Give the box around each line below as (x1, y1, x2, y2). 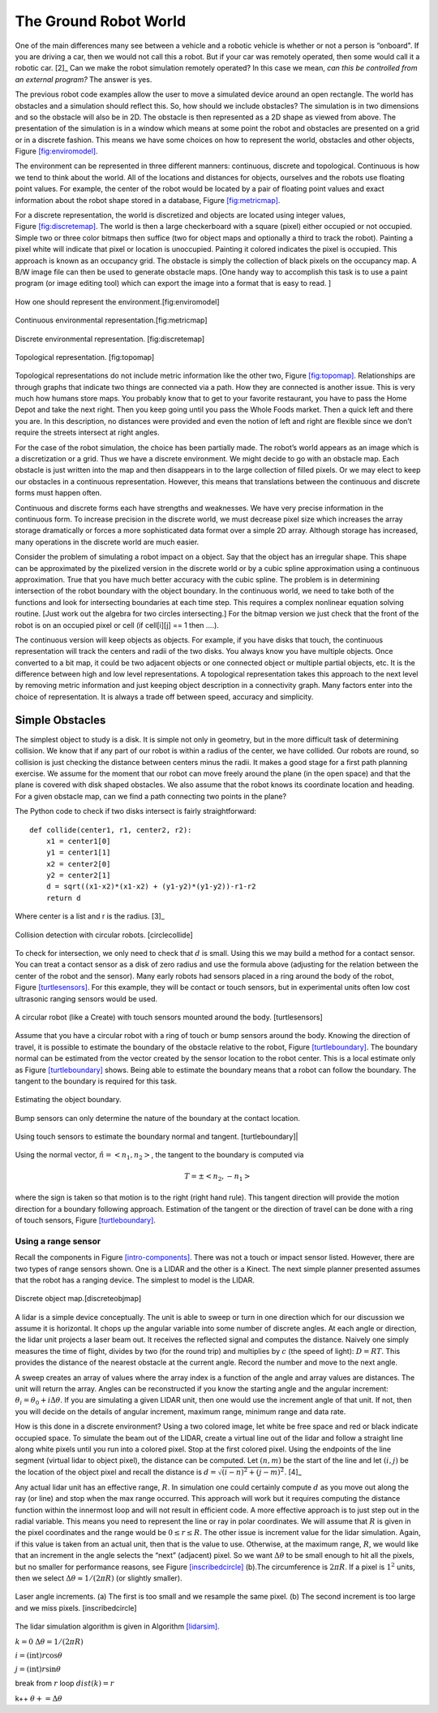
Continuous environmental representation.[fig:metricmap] (15, 315, 208, 325)
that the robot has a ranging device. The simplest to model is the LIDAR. (15, 1275, 255, 1285)
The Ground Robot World (15, 12, 187, 30)
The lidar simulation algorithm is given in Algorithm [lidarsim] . (15, 1621, 221, 1632)
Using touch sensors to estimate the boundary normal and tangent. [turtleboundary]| (15, 1131, 298, 1141)
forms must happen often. (15, 488, 102, 498)
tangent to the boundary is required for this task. (15, 1076, 178, 1086)
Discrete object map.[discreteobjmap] (15, 1294, 142, 1304)
